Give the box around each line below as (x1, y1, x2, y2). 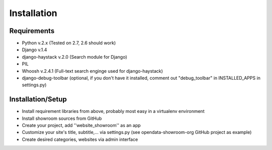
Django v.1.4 (22, 47, 47, 53)
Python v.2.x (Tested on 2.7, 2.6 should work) (22, 40, 116, 46)
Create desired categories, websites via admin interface (22, 136, 138, 142)
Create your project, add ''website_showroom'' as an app (22, 122, 141, 128)
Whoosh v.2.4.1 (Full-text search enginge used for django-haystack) (22, 68, 163, 74)
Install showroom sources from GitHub (22, 115, 102, 121)
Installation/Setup (9, 95, 67, 104)
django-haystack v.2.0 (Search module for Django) (22, 54, 127, 60)
